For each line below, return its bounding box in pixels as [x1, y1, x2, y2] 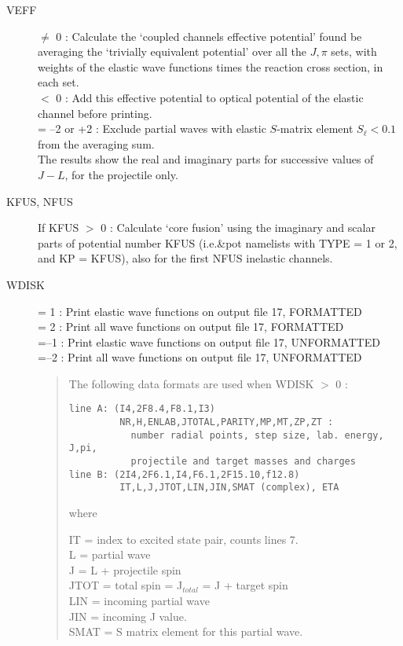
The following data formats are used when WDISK [68, 375, 314, 391]
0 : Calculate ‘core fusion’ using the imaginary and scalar [101, 219, 376, 236]
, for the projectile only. [64, 166, 178, 182]
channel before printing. [38, 105, 152, 121]
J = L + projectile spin [68, 561, 181, 578]
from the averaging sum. [38, 135, 155, 152]
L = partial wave [68, 546, 151, 563]
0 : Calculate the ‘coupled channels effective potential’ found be [56, 28, 362, 44]
